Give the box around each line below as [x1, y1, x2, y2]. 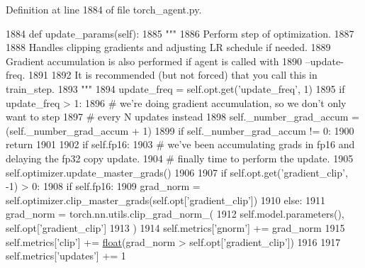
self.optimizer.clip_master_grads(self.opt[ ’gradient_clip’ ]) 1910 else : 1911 [6, 192, 325, 207]
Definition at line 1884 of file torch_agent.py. [6, 2, 202, 16]
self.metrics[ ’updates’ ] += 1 [6, 248, 126, 263]
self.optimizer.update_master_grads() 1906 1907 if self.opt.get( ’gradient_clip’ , [6, 164, 348, 179]
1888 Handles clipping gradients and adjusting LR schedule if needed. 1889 [6, 40, 331, 55]
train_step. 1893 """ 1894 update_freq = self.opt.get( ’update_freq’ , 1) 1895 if [6, 81, 345, 96]
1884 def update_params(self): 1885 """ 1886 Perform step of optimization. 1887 [6, 26, 354, 40]
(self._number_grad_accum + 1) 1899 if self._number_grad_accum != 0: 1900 [6, 123, 354, 138]
